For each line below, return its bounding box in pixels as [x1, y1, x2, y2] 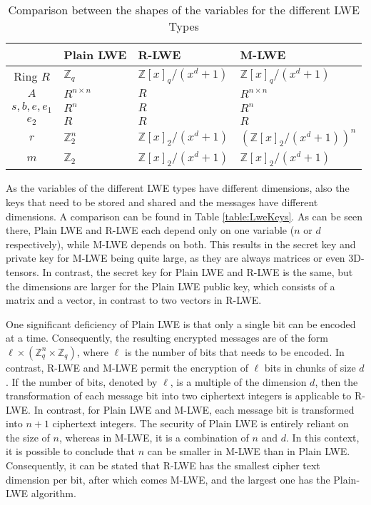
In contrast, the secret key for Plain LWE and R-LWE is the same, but [42, 264, 353, 279]
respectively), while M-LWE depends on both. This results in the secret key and [6, 236, 356, 251]
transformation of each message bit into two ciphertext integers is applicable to [6, 388, 352, 403]
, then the [315, 374, 358, 389]
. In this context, [286, 429, 360, 444]
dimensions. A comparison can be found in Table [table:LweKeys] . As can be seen [6, 208, 363, 223]
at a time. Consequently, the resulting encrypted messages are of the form [6, 330, 329, 345]
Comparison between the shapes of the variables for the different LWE [8, 1, 360, 18]
